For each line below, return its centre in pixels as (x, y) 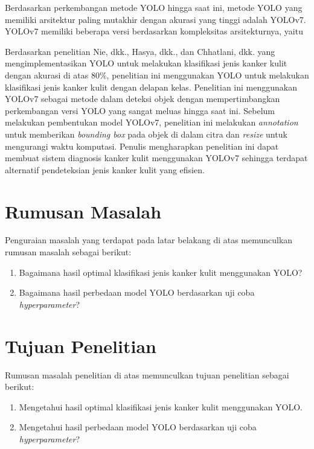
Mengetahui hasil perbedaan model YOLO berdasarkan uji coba (138, 427)
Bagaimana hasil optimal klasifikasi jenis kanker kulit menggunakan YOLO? (161, 272)
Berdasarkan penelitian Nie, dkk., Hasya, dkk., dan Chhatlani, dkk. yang (140, 51)
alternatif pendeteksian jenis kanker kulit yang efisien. (105, 169)
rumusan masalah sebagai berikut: (68, 252)
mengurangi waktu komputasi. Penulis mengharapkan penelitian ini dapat (142, 146)
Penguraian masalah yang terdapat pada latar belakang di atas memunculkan (149, 240)
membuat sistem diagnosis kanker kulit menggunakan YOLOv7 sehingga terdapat (156, 158)
